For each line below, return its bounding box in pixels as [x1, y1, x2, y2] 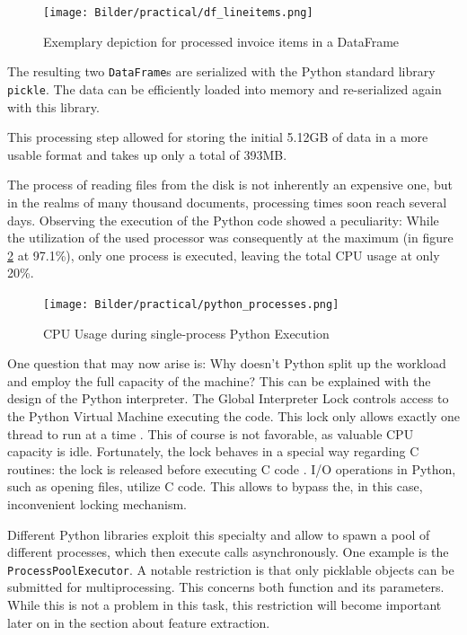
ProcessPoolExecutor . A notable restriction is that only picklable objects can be [7, 560, 454, 578]
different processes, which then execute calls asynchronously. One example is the [7, 542, 449, 561]
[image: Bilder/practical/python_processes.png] [43, 297, 339, 311]
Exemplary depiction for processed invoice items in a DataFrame [43, 31, 400, 50]
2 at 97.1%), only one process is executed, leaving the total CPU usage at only [7, 245, 440, 264]
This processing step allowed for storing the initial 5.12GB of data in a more [7, 128, 428, 146]
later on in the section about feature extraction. [7, 613, 270, 631]
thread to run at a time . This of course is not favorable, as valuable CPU [7, 424, 414, 443]
